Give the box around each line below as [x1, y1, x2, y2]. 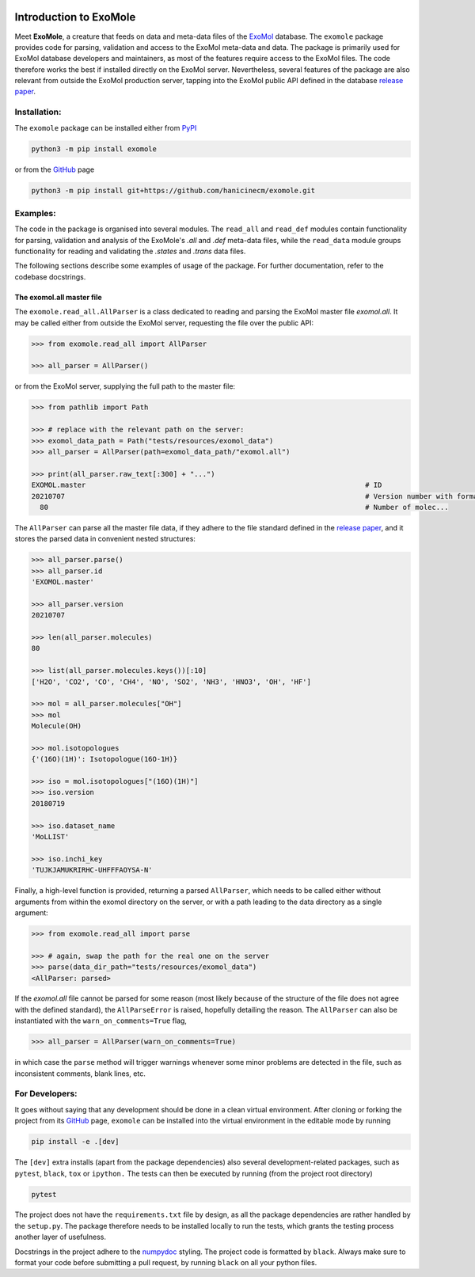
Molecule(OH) [31, 721, 82, 731]
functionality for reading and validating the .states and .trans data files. [14, 246, 246, 257]
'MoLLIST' [31, 832, 70, 842]
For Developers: [14, 1089, 78, 1100]
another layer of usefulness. [14, 1232, 107, 1242]
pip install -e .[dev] [31, 1137, 120, 1146]
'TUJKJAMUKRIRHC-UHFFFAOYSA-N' [31, 865, 154, 875]
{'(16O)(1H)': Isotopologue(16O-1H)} [31, 754, 178, 764]
